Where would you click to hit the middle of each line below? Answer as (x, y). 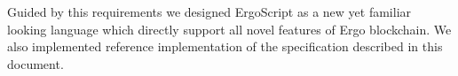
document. (36, 63)
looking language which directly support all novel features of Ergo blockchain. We (229, 29)
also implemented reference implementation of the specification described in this (225, 46)
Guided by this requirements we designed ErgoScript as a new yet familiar (209, 11)
